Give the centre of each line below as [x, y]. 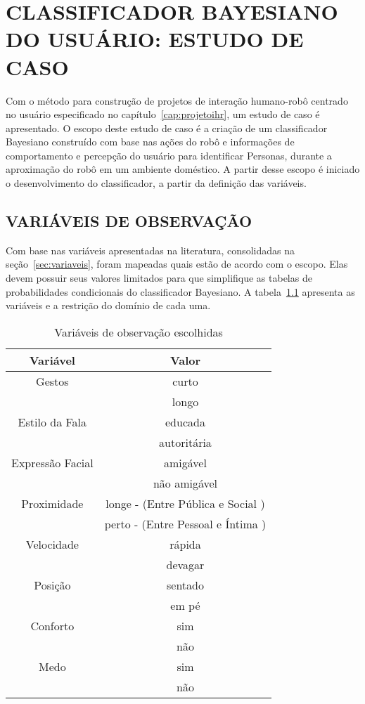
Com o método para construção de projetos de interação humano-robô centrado [177, 100]
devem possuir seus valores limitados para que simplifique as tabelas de [159, 278]
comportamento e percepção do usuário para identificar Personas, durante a [169, 155]
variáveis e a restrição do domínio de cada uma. [108, 305]
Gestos [52, 381]
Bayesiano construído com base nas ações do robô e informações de [150, 142]
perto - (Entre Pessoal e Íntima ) [185, 523]
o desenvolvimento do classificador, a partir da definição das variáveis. [156, 183]
